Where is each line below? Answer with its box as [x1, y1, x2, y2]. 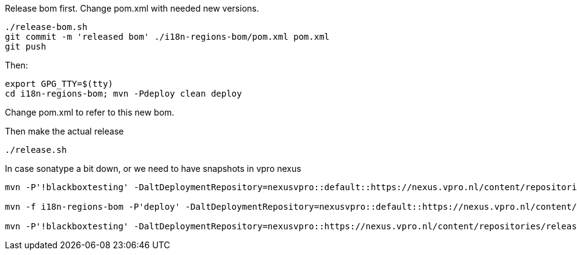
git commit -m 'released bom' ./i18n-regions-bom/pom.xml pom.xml [5, 32, 330, 42]
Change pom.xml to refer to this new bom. [5, 107, 175, 117]
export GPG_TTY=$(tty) [5, 79, 114, 89]
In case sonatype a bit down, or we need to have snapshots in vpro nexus [5, 163, 301, 174]
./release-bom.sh [5, 22, 87, 32]
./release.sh [5, 145, 67, 155]
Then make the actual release [5, 126, 124, 136]
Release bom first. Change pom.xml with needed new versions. [5, 3, 259, 13]
